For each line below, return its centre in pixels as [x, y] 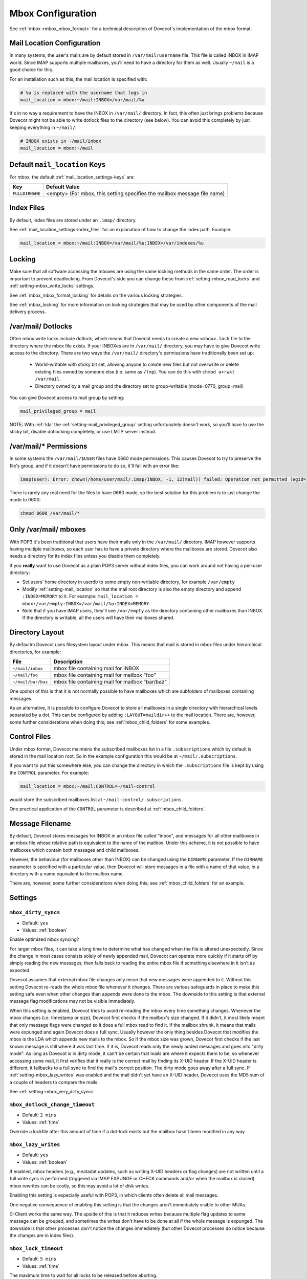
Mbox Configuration [53, 13]
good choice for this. [31, 70]
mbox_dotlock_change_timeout [52, 1104]
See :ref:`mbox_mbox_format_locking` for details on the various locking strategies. [96, 295]
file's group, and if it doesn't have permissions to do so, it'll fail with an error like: [94, 466]
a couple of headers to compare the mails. [54, 1082]
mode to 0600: [25, 500]
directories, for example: [35, 652]
